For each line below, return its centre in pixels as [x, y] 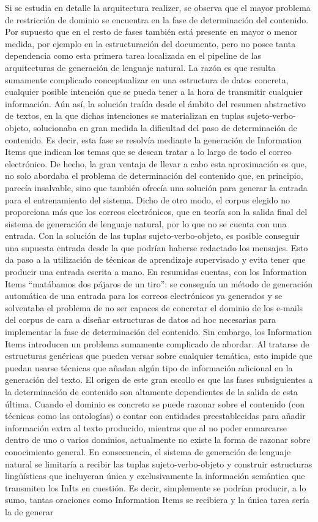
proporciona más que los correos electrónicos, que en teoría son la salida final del [156, 212]
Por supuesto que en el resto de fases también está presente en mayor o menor [151, 32]
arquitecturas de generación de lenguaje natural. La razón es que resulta [140, 67]
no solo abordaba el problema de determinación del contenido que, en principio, [154, 176]
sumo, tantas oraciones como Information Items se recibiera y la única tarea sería [157, 500]
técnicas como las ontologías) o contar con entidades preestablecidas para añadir [155, 416]
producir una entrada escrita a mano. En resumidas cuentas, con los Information [156, 272]
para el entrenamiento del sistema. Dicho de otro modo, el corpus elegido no [148, 199]
